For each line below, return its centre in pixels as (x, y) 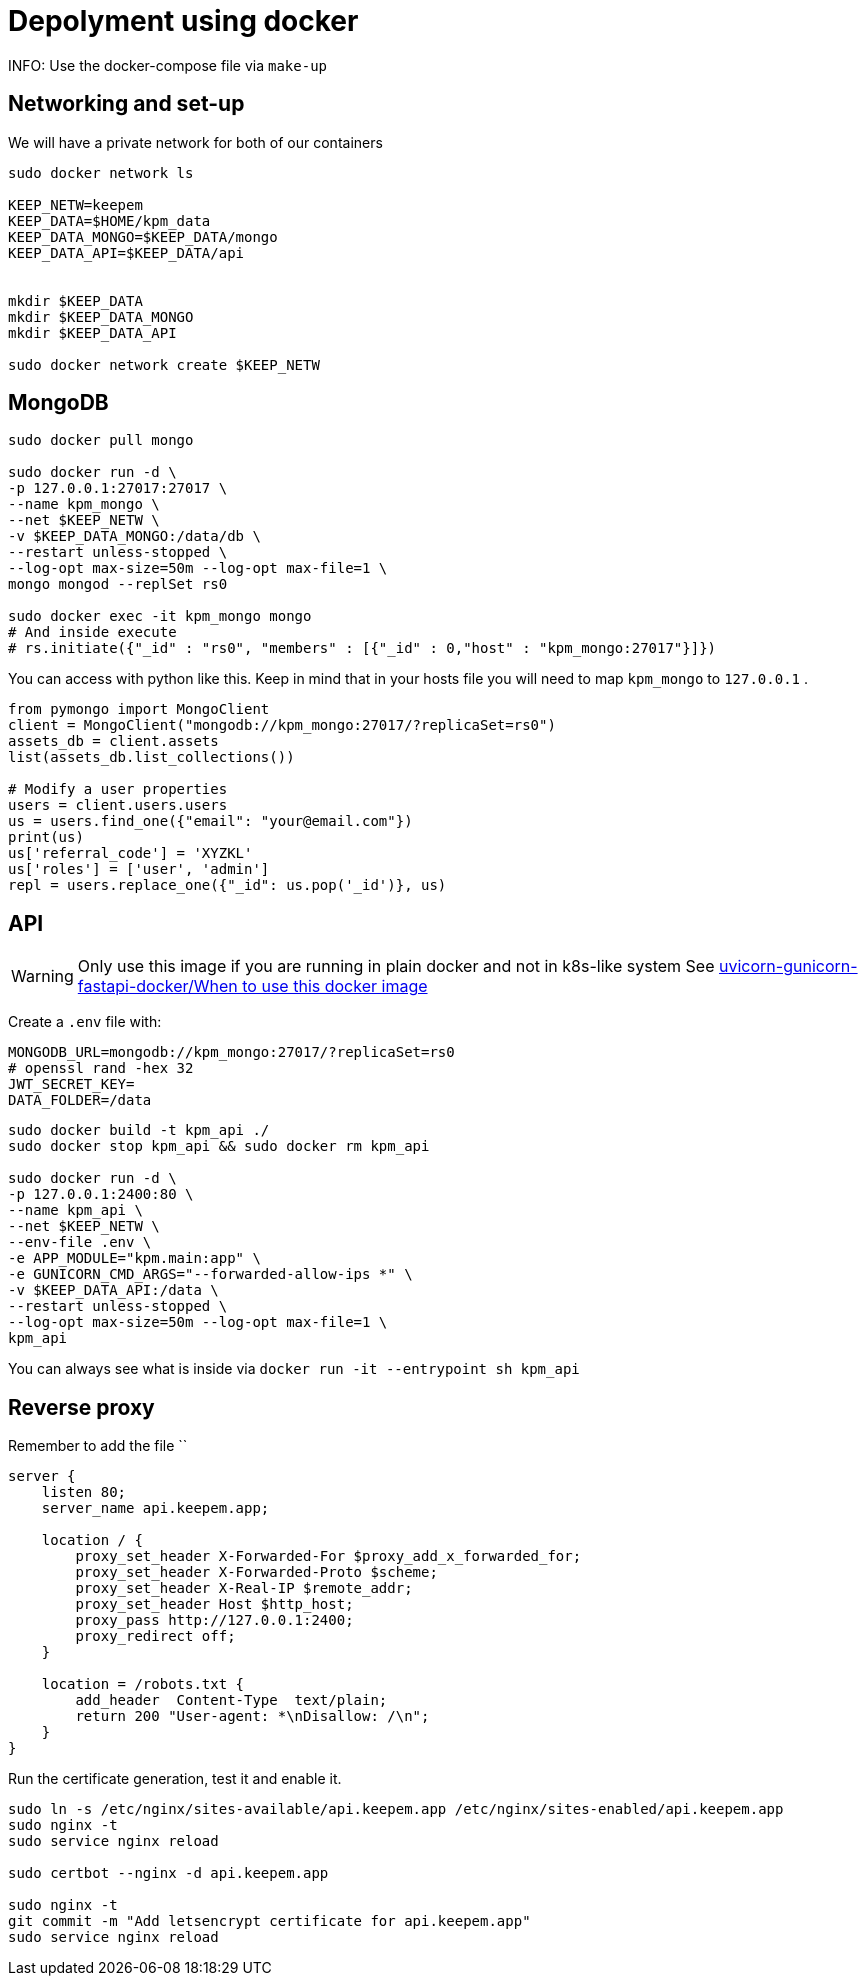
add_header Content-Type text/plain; (231, 1700)
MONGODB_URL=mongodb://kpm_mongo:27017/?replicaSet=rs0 (231, 1052)
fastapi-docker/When (157, 986)
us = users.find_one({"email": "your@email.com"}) (210, 821)
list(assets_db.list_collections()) (151, 757)
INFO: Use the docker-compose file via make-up (168, 65)
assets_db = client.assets (113, 741)
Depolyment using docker (183, 21)
